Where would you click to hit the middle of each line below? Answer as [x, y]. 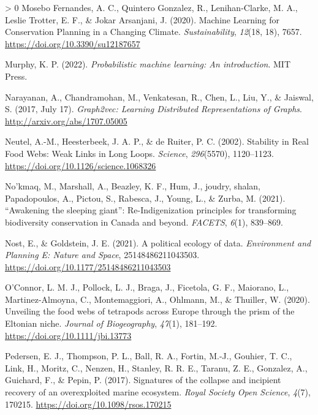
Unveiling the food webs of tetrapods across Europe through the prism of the [150, 311]
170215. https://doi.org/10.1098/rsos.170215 [88, 404]
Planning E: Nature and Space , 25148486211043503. [102, 255]
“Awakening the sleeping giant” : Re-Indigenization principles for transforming [151, 210]
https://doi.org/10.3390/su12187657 [73, 43]
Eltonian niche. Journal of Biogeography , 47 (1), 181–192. [111, 323]
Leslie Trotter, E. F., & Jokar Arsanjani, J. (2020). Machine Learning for [142, 19]
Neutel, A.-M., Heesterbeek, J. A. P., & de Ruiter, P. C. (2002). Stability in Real [157, 141]
